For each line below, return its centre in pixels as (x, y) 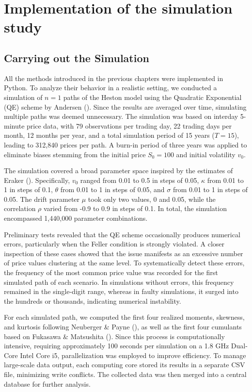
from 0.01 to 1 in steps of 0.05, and (112, 189)
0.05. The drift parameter (42, 199)
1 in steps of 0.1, (28, 189)
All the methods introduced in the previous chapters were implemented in (114, 78)
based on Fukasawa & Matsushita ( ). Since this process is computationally (114, 336)
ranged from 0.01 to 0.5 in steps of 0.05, (140, 180)
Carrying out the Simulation (77, 57)
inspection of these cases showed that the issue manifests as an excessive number (124, 253)
